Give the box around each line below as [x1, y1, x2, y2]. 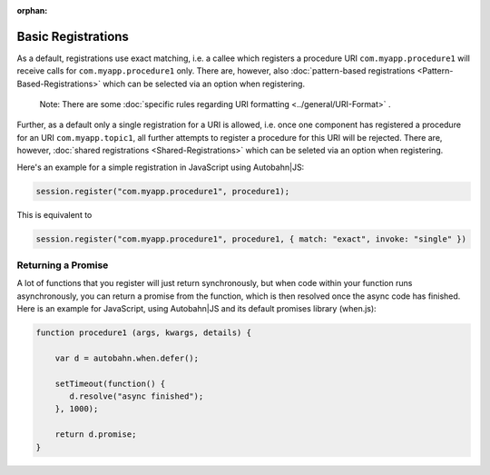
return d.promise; [54, 430, 137, 440]
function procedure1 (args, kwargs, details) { [35, 328, 251, 338]
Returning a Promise [16, 259, 109, 272]
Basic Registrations [16, 28, 129, 45]
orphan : [16, 5, 48, 15]
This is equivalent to [16, 209, 93, 220]
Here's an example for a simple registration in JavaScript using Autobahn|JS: [16, 162, 305, 173]
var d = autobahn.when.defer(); [54, 352, 200, 363]
